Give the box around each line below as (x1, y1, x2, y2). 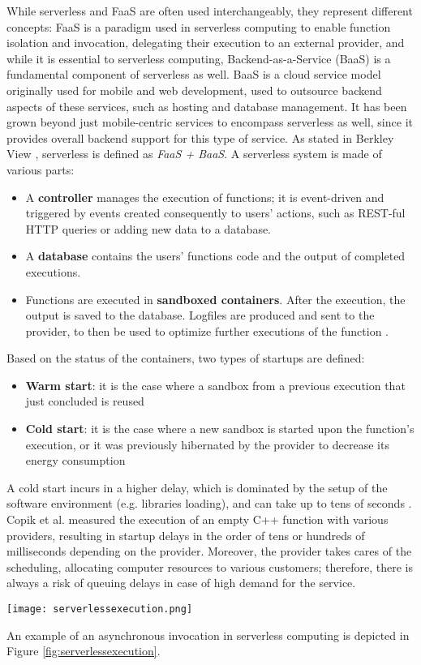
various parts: (6, 161, 75, 178)
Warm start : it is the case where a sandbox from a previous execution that (25, 376, 406, 393)
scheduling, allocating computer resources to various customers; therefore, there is (6, 558, 413, 575)
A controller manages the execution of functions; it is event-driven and (25, 188, 384, 205)
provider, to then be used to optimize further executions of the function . (25, 322, 389, 339)
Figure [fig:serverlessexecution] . (6, 642, 161, 659)
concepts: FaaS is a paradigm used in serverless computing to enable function (6, 18, 391, 35)
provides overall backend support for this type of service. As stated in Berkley (6, 129, 394, 146)
